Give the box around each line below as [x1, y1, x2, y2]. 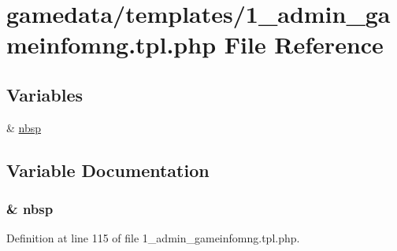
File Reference [224, 28, 384, 61]
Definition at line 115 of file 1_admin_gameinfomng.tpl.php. [6, 230, 300, 246]
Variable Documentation [6, 157, 210, 182]
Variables [6, 82, 83, 106]
